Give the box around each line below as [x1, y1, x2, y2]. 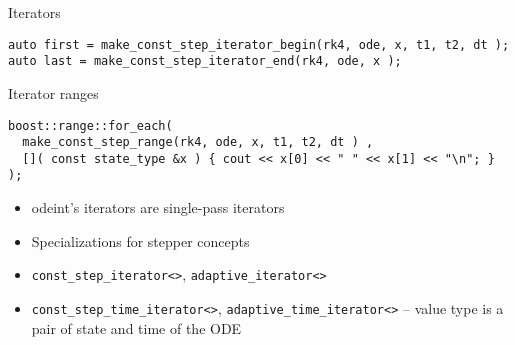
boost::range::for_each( [8, 118, 173, 133]
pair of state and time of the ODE [31, 317, 242, 338]
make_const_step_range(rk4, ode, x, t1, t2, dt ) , [22, 135, 374, 150]
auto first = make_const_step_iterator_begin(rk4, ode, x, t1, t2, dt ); [8, 37, 510, 52]
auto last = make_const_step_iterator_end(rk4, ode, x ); [8, 54, 402, 69]
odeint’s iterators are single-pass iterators [31, 197, 285, 218]
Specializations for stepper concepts [31, 230, 250, 251]
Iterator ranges [8, 82, 99, 103]
